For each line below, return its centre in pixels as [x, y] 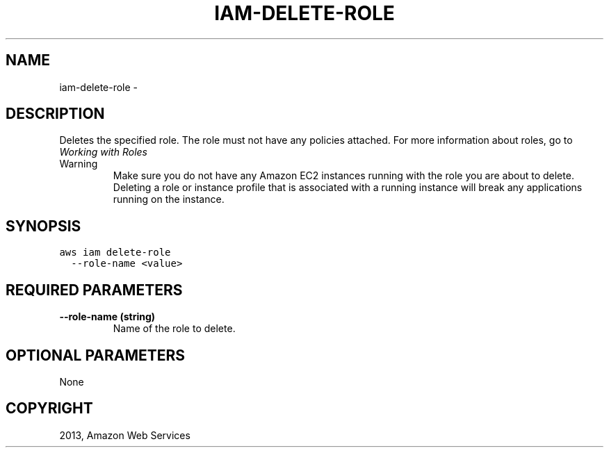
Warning [79, 164]
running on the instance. [169, 199]
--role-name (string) [107, 317]
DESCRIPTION [55, 114]
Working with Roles [103, 152]
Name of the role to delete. [174, 329]
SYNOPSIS [43, 226]
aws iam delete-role [115, 253]
